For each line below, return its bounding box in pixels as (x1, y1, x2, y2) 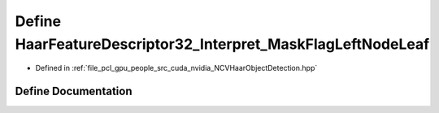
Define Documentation (15, 85, 133, 98)
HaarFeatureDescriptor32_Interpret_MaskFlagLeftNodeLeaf (15, 35, 430, 53)
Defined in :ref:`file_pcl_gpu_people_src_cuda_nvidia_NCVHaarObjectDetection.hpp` (35, 63, 318, 73)
